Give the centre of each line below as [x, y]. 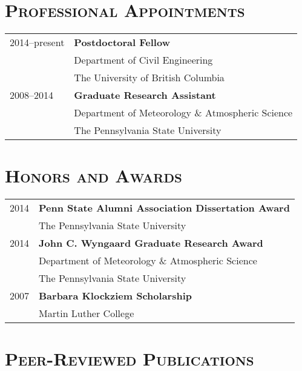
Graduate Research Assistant [145, 95]
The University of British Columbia [149, 78]
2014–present [37, 42]
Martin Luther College [87, 313]
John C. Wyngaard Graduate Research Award [151, 243]
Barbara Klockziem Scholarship [115, 296]
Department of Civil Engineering [143, 60]
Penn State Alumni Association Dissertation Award [164, 208]
